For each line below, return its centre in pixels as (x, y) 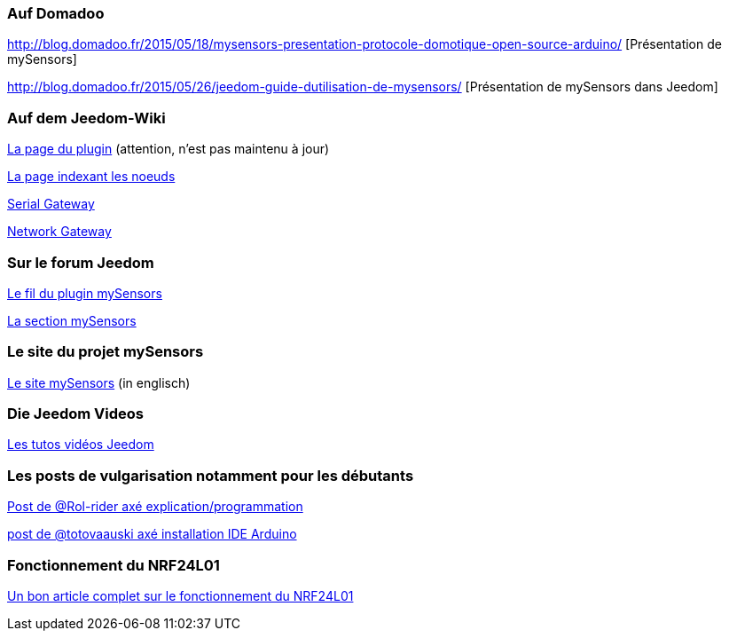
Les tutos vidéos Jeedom (81, 445)
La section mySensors (72, 320)
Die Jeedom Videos (75, 414)
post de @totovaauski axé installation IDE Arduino (152, 534)
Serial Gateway (51, 204)
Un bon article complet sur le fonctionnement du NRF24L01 (180, 595)
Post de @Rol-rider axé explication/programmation (155, 507)
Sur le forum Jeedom (81, 262)
